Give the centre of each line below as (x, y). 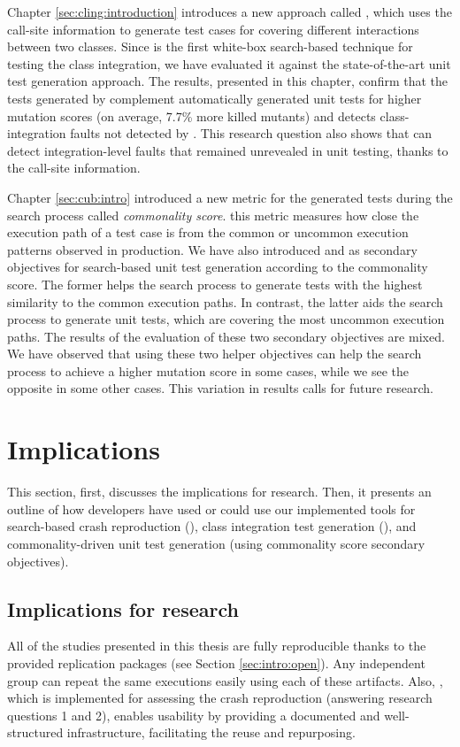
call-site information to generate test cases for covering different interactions (213, 29)
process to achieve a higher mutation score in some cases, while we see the (208, 370)
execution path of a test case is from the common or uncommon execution (208, 232)
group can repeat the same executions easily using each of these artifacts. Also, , (225, 680)
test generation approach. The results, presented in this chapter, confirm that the (228, 81)
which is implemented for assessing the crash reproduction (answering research (220, 698)
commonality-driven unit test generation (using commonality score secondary (216, 543)
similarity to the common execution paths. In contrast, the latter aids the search (225, 301)
